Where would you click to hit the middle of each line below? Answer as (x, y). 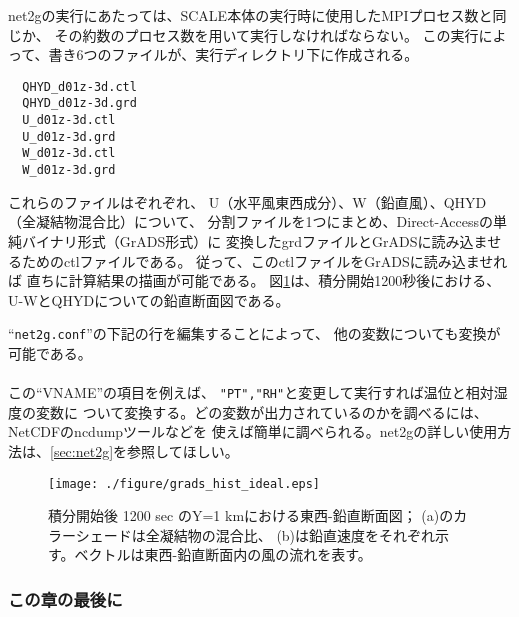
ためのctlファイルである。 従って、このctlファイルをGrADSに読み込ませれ (264, 260)
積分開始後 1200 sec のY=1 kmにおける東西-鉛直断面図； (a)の (251, 515)
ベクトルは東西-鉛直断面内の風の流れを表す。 (223, 554)
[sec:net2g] (82, 450)
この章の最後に (65, 598)
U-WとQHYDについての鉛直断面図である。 (149, 299)
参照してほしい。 (183, 450)
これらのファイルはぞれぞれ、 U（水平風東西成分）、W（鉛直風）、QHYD (247, 201)
